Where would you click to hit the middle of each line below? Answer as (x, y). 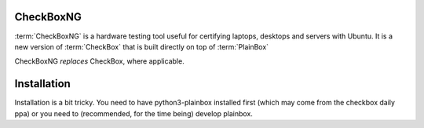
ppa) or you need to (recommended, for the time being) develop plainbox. (133, 113)
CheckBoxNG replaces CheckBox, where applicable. (99, 61)
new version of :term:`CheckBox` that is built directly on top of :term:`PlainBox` (142, 46)
